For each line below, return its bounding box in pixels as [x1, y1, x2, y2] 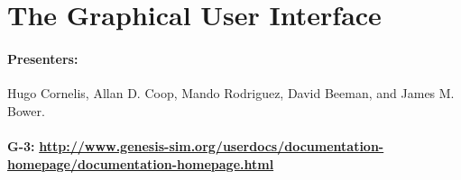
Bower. [7, 101, 45, 120]
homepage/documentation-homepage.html [7, 154, 274, 173]
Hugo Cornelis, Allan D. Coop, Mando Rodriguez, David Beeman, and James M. [7, 84, 455, 103]
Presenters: [7, 49, 78, 67]
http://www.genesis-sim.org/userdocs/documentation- [39, 136, 384, 155]
